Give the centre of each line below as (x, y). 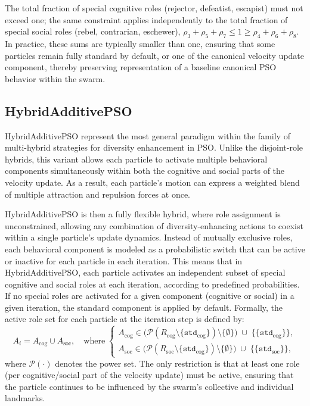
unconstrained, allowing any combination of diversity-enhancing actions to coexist (154, 225)
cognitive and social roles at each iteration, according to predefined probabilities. (152, 284)
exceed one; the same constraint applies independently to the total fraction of (146, 19)
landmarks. (25, 398)
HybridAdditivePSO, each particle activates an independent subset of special (145, 272)
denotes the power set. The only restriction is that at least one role (177, 363)
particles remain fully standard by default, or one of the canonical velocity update (155, 55)
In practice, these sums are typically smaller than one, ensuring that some (140, 43)
